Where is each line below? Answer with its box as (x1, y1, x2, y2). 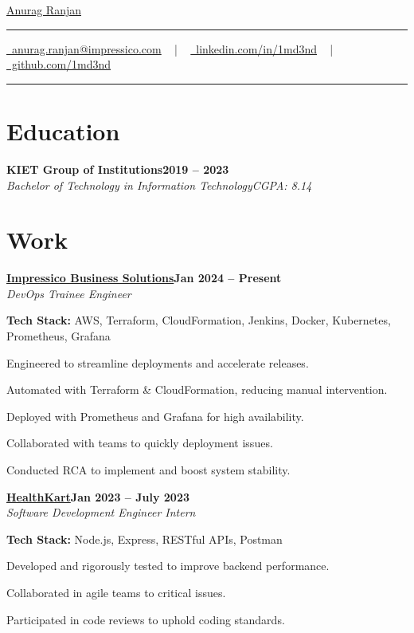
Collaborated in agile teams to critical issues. (6, 584, 226, 600)
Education (6, 114, 120, 147)
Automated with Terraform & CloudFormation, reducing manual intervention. (6, 381, 388, 398)
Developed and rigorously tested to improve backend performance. (6, 557, 330, 574)
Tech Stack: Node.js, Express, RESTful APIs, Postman (6, 530, 283, 547)
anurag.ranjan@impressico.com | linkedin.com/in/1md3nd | (11, 40, 334, 57)
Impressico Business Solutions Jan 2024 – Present (6, 269, 282, 286)
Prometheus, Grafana (6, 328, 111, 344)
